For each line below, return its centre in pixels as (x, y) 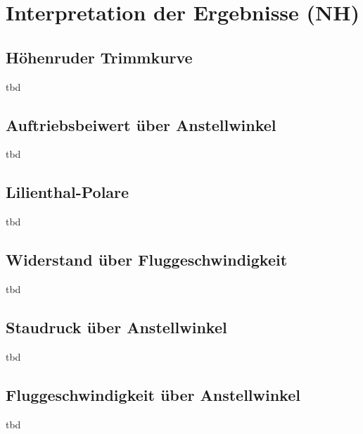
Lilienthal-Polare (68, 192)
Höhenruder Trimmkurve (99, 57)
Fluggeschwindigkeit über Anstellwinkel (153, 394)
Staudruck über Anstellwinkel (116, 327)
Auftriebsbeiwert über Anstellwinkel (141, 124)
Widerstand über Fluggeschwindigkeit (147, 260)
